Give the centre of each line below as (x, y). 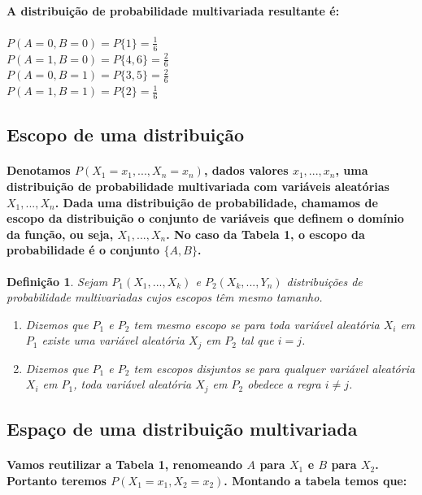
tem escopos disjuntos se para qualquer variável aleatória (274, 368)
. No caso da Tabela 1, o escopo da (265, 234)
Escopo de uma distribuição (126, 135)
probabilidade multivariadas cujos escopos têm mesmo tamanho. (165, 297)
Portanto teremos (57, 480)
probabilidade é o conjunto (83, 250)
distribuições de (324, 281)
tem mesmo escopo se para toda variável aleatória (257, 324)
